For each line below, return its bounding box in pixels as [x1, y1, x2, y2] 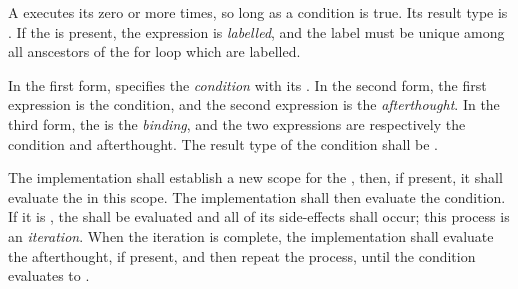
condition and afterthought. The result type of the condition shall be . [8, 133, 439, 154]
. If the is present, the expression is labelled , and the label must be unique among [8, 21, 505, 42]
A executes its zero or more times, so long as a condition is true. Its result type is [8, 2, 508, 22]
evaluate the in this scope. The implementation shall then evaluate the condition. [8, 186, 506, 207]
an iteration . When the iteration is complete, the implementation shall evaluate [8, 225, 494, 246]
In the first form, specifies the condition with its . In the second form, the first [8, 74, 487, 95]
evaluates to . [8, 265, 90, 286]
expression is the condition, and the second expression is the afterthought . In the [8, 94, 500, 115]
